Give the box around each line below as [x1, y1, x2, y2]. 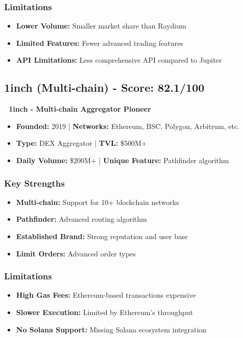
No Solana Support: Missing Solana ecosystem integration [16, 324, 207, 334]
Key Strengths [4, 176, 65, 189]
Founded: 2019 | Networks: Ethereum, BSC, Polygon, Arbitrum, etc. [16, 120, 239, 131]
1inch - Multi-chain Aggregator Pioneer [9, 103, 151, 114]
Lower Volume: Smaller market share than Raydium [16, 20, 186, 31]
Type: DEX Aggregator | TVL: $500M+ [16, 138, 147, 148]
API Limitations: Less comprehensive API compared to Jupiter [16, 55, 222, 65]
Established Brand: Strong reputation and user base [16, 230, 188, 241]
